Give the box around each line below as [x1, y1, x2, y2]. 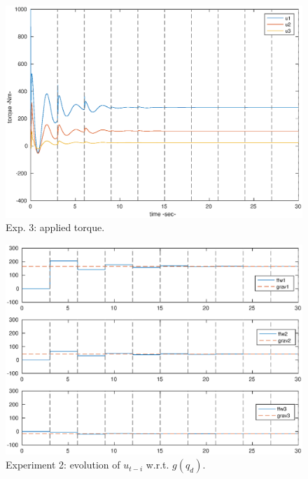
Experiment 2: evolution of [6, 457, 120, 472]
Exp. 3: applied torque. [6, 220, 105, 235]
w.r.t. [146, 457, 169, 472]
